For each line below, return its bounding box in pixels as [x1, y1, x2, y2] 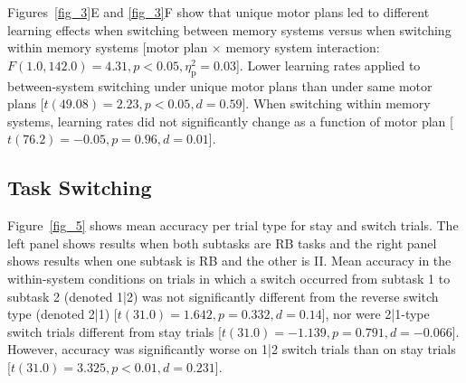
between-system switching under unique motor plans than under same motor [7, 76, 433, 95]
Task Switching [7, 173, 152, 201]
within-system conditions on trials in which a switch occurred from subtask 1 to [7, 268, 451, 287]
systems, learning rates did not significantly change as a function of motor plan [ [7, 111, 453, 130]
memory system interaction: [225, 38, 380, 57]
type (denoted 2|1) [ [7, 304, 118, 323]
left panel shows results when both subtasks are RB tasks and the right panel [7, 233, 437, 252]
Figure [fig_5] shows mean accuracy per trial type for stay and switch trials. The [7, 216, 459, 235]
